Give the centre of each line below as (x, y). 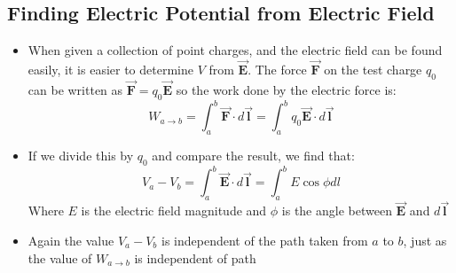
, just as (425, 241)
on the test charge (373, 70)
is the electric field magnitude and (174, 211)
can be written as (75, 90)
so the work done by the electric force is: (286, 90)
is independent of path (195, 257)
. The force (277, 70)
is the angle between (337, 211)
